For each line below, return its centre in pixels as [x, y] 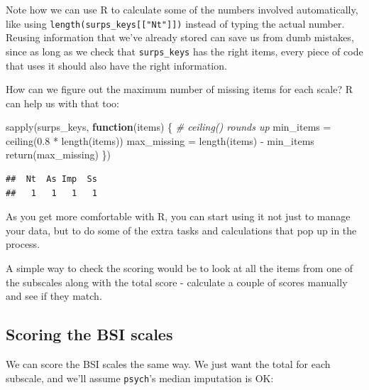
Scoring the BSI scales [89, 334]
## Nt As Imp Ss [51, 179]
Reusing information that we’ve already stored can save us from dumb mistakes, [180, 37]
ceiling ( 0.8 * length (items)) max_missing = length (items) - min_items [160, 140]
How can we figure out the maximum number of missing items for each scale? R [179, 89]
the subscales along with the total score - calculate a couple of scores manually [177, 282]
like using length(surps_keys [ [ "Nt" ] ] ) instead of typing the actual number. [175, 23]
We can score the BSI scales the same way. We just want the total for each [168, 364]
